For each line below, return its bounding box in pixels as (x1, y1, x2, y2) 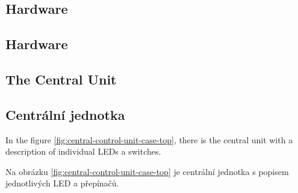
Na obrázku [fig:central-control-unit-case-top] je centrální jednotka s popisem (5, 165, 289, 177)
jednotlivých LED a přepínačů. (5, 177, 119, 189)
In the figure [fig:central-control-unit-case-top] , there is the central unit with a (5, 133, 293, 146)
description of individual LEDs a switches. (5, 145, 161, 158)
